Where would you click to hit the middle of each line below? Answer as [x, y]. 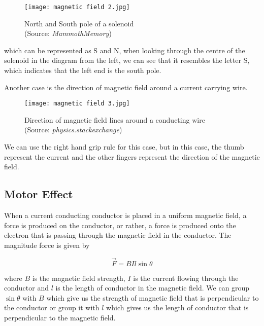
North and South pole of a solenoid [79, 23]
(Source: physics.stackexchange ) [73, 130]
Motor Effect [39, 194]
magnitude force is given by [47, 245]
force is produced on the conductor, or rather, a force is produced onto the [120, 225]
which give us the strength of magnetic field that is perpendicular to [153, 297]
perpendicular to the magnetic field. [60, 318]
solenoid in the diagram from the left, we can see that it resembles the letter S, [127, 60]
